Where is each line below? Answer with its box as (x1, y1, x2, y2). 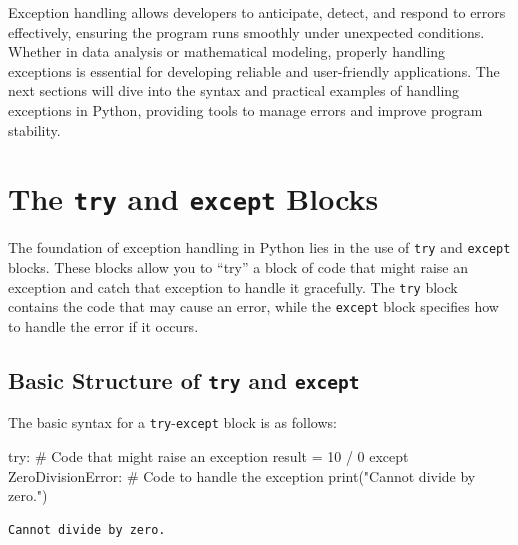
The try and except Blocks (8, 178, 379, 219)
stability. (8, 119, 61, 140)
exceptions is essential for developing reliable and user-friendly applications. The (8, 60, 500, 81)
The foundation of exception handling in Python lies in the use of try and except (8, 237, 511, 258)
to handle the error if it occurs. (8, 315, 199, 336)
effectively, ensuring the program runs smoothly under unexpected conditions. (8, 21, 485, 42)
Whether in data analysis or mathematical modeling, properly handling (8, 41, 446, 62)
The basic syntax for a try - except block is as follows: (8, 412, 337, 433)
